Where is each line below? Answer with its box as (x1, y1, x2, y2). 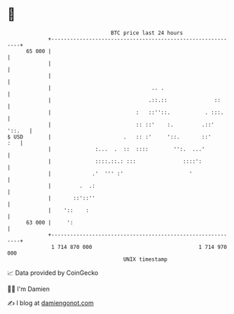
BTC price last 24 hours (111, 29, 184, 36)
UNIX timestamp (123, 255, 168, 263)
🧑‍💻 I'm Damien (7, 285, 50, 293)
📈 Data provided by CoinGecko (7, 269, 99, 277)
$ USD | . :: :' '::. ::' (7, 133, 212, 141)
